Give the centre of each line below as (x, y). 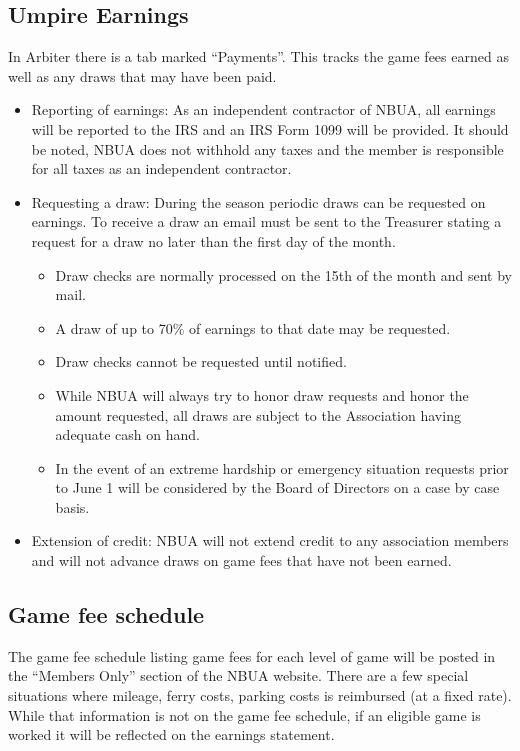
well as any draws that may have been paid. (142, 75)
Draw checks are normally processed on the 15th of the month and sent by (283, 274)
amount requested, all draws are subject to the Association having (258, 414)
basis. (72, 506)
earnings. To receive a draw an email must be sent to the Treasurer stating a (266, 221)
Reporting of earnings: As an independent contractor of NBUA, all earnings (263, 109)
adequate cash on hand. (127, 434)
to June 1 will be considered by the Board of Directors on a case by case (277, 487)
